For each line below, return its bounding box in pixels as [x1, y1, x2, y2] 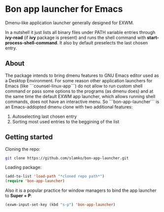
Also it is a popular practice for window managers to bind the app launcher [5, 187, 157, 193]
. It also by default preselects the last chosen [57, 39, 148, 45]
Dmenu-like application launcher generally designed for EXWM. [5, 20, 134, 26]
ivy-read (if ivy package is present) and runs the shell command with [5, 35, 146, 40]
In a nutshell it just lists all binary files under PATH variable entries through [5, 29, 156, 35]
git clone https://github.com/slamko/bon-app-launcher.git [5, 155, 129, 161]
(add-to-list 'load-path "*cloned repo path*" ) [5, 174, 105, 179]
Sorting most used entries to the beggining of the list [12, 118, 120, 124]
